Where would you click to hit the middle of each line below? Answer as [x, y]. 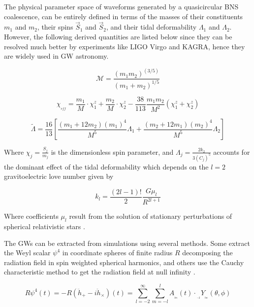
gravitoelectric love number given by [59, 176]
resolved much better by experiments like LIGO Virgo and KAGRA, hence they [125, 46]
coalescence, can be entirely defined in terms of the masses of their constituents [124, 16]
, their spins [55, 27]
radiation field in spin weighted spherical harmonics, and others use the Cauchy [124, 262]
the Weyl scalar [27, 253]
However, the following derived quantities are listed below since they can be [118, 36]
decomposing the [207, 253]
